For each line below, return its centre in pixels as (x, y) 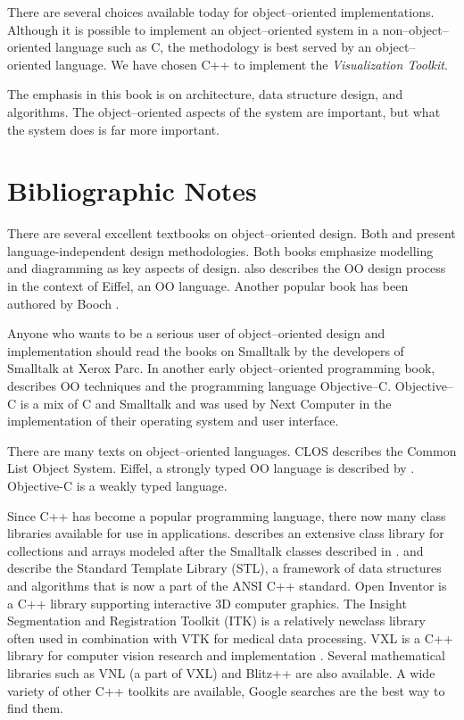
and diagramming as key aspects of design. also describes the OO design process (227, 268)
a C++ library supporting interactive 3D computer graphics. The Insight (207, 603)
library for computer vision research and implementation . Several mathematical (226, 655)
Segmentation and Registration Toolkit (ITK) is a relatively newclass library (216, 621)
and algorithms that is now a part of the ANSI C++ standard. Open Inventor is (227, 585)
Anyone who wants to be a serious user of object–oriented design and (196, 333)
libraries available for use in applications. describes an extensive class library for (226, 533)
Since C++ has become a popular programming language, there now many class (227, 515)
